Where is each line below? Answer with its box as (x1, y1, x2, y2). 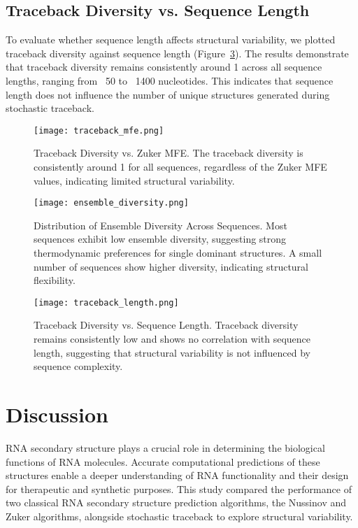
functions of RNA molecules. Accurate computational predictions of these (6, 454, 320, 469)
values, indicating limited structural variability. (34, 173, 235, 187)
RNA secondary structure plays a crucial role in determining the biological (6, 440, 325, 455)
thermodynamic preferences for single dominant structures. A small (34, 245, 322, 260)
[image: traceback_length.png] (34, 297, 179, 308)
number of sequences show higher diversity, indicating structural (34, 259, 308, 273)
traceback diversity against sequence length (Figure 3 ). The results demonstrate (6, 45, 349, 60)
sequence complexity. (34, 359, 123, 373)
